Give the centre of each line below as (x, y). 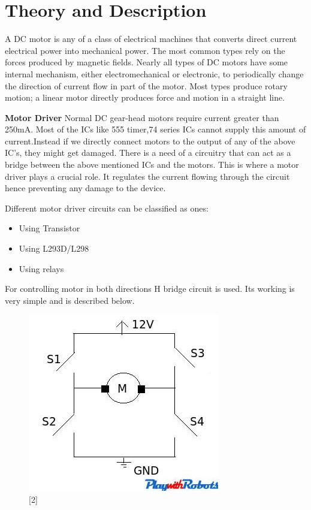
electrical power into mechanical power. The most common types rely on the (145, 50)
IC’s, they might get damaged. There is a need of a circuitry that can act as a (148, 153)
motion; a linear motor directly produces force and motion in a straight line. (145, 97)
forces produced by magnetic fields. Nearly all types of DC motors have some (147, 62)
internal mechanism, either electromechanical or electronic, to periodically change (154, 73)
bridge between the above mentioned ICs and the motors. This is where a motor (152, 165)
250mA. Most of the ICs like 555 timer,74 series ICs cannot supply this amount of (155, 129)
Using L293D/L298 (54, 248)
